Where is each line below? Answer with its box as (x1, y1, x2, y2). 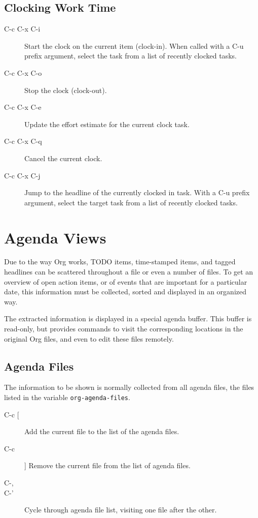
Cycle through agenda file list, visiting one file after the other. (24, 504, 217, 515)
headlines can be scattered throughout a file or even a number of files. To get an (4, 266, 253, 277)
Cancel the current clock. (24, 153, 102, 163)
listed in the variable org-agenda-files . (4, 392, 130, 402)
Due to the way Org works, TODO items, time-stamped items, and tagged (4, 256, 236, 267)
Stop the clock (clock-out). (24, 84, 107, 95)
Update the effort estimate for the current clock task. (24, 118, 190, 129)
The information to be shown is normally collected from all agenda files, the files (4, 382, 254, 392)
